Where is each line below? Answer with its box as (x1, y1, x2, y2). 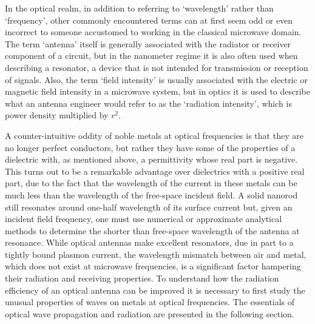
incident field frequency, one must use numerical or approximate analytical (5, 212, 282, 225)
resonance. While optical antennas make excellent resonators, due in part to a (5, 236, 294, 249)
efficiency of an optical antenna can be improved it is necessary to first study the (5, 283, 305, 296)
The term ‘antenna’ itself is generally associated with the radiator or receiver (5, 37, 291, 50)
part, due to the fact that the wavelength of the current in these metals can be (5, 177, 297, 189)
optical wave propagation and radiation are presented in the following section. (5, 307, 294, 320)
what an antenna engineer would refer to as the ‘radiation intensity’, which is (5, 96, 292, 109)
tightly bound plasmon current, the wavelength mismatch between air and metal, (5, 248, 307, 260)
